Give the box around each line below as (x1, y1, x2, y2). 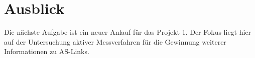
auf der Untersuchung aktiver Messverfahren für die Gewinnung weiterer (4, 36, 226, 47)
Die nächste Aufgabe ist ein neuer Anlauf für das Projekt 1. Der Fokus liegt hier (4, 27, 251, 37)
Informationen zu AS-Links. (4, 46, 89, 57)
